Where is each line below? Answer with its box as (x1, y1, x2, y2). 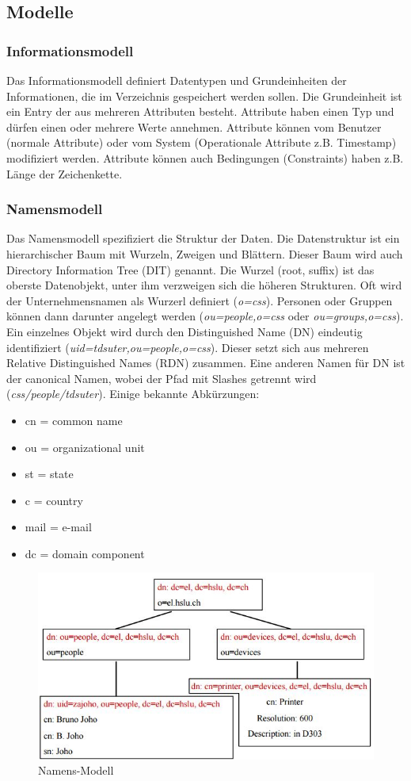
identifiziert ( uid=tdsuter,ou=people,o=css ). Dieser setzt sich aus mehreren (6, 339, 369, 355)
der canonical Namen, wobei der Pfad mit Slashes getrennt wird (6, 369, 317, 386)
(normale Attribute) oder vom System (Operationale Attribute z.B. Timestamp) (6, 134, 397, 151)
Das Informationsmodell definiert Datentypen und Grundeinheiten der (6, 72, 347, 88)
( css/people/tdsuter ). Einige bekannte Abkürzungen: (6, 385, 260, 402)
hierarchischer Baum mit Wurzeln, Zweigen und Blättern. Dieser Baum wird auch (6, 245, 403, 262)
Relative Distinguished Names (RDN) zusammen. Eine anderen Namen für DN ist (6, 354, 405, 371)
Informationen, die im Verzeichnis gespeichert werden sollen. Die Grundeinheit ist (6, 87, 402, 104)
